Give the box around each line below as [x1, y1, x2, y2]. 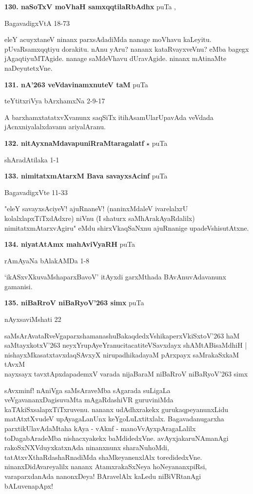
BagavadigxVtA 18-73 [4, 18, 70, 28]
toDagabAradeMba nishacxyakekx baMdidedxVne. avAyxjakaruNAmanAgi [4, 433, 229, 443]
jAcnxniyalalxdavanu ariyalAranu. [4, 121, 106, 132]
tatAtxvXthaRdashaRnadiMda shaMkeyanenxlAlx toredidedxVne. [4, 452, 202, 462]
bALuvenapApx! [4, 480, 53, 491]
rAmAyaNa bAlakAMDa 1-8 [4, 255, 90, 265]
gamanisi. [4, 281, 33, 291]
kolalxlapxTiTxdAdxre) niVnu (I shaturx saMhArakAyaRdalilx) [4, 213, 195, 223]
